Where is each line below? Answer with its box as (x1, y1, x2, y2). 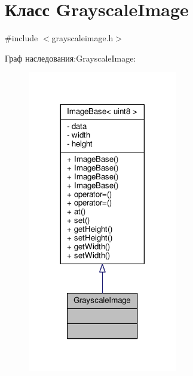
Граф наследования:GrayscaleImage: (5, 51, 136, 64)
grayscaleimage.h (51, 32, 114, 44)
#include (5, 32, 38, 44)
